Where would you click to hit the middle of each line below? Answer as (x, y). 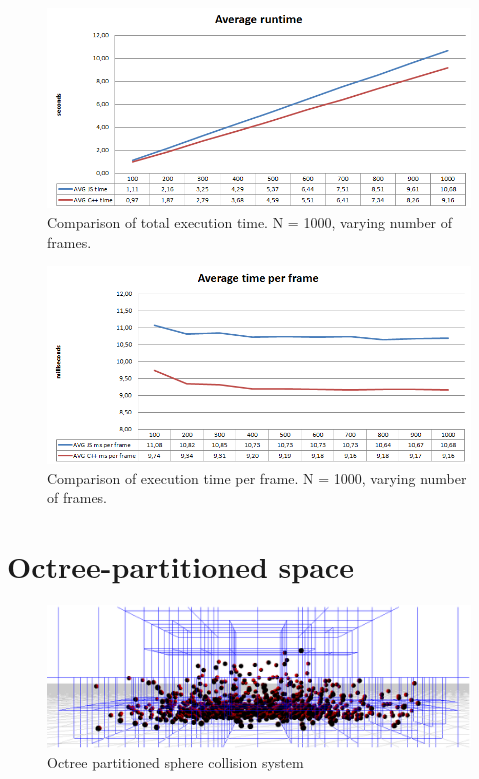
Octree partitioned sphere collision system (175, 761)
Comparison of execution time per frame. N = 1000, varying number (257, 477)
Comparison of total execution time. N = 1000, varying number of (250, 222)
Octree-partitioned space (180, 566)
